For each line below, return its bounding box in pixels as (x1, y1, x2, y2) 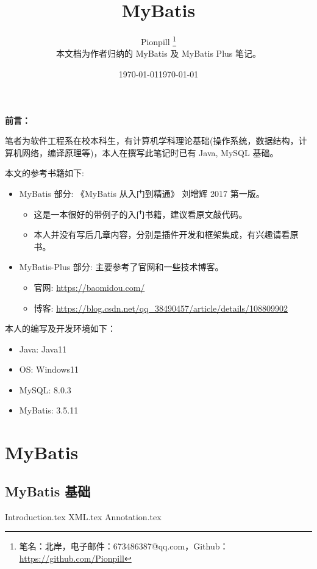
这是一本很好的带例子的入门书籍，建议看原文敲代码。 (34, 207, 248, 220)
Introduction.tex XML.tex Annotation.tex (5, 510, 162, 523)
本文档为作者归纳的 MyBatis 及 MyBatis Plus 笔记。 (55, 47, 262, 60)
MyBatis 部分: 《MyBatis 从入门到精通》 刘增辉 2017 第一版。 (19, 187, 265, 199)
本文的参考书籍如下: (5, 166, 84, 179)
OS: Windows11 (19, 363, 79, 376)
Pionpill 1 (140, 34, 177, 48)
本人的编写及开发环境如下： (5, 322, 116, 335)
